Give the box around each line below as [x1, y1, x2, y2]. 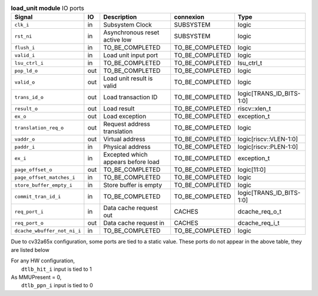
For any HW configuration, [11, 257, 75, 264]
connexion [174, 13, 204, 21]
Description [103, 13, 137, 21]
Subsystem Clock [103, 21, 153, 29]
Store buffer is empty [103, 181, 162, 189]
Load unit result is [103, 74, 153, 82]
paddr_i [14, 144, 35, 150]
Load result [103, 105, 135, 113]
